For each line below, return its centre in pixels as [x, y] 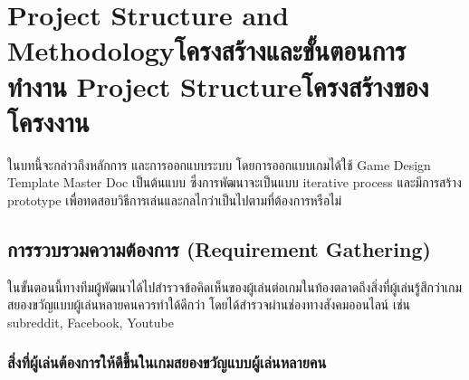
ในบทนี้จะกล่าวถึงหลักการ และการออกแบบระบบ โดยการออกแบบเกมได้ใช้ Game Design [219, 164]
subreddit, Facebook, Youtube [91, 322]
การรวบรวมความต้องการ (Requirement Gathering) [219, 248]
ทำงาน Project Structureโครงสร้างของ [218, 85]
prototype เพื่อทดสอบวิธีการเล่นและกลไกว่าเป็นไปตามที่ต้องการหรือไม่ [175, 199]
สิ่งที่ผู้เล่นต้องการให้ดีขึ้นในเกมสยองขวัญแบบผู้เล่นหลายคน [167, 362]
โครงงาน [48, 121]
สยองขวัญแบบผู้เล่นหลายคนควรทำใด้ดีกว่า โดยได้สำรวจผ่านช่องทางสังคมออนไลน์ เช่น [209, 304]
